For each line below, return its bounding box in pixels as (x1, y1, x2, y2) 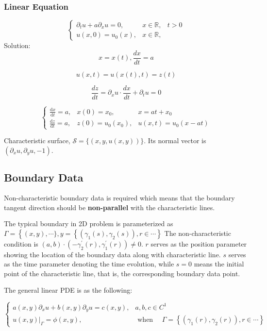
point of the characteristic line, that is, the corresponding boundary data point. (4, 268, 240, 278)
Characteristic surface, (4, 135, 70, 146)
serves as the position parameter (150, 238, 247, 248)
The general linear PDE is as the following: (4, 284, 133, 295)
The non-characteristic (164, 228, 231, 238)
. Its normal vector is (144, 135, 206, 146)
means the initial (194, 259, 244, 269)
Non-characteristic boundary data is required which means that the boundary (4, 192, 235, 202)
